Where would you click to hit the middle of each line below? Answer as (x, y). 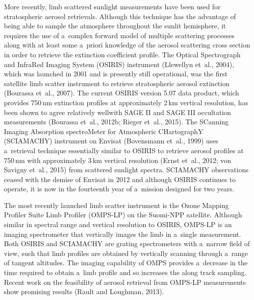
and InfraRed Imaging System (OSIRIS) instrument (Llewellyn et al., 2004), (119, 64)
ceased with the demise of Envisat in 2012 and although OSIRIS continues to (120, 179)
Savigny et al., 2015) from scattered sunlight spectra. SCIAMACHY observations (126, 170)
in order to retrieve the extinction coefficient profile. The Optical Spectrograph (122, 54)
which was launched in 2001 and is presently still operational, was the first (116, 74)
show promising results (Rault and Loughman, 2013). (84, 291)
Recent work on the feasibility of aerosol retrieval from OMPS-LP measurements (125, 282)
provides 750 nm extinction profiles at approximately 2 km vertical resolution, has (126, 102)
